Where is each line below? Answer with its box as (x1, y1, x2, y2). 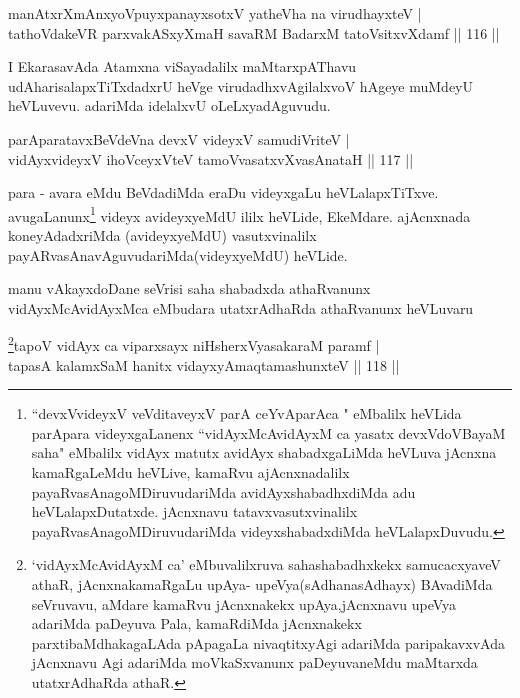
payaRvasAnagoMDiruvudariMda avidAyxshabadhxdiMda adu (31, 481, 416, 502)
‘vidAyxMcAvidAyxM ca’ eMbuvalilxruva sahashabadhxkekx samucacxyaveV (31, 554, 501, 575)
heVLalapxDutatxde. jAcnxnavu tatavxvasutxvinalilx (31, 501, 358, 522)
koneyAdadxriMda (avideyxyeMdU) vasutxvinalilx (8, 225, 317, 245)
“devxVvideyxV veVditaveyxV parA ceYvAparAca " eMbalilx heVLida (31, 403, 462, 424)
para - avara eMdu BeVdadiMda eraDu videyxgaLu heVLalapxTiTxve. (8, 182, 439, 203)
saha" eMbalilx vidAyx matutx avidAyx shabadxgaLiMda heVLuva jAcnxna (31, 442, 497, 463)
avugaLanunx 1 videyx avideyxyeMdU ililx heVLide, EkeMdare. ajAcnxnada (8, 202, 471, 226)
